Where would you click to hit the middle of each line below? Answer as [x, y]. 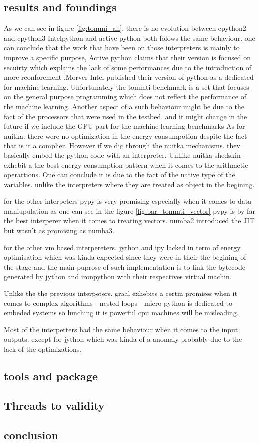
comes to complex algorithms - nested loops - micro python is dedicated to [118, 303]
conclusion [31, 434]
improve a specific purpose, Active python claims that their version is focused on [128, 57]
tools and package [51, 376]
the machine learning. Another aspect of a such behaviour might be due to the [124, 106]
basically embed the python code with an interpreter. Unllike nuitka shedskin [122, 155]
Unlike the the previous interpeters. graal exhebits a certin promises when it [121, 293]
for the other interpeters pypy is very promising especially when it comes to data [128, 201]
